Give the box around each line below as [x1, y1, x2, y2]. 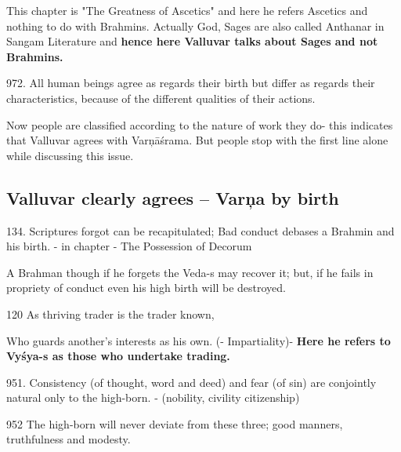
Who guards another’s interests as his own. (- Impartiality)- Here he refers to [6, 332, 391, 348]
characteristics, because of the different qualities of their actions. [6, 89, 316, 106]
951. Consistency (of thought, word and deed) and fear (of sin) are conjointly [6, 374, 377, 390]
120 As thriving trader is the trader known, [6, 305, 215, 322]
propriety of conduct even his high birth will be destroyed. [6, 279, 286, 296]
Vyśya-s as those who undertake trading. [6, 348, 230, 364]
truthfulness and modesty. [6, 431, 131, 447]
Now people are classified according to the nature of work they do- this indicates [6, 116, 393, 133]
